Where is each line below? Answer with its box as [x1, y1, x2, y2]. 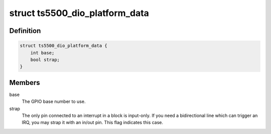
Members [9, 78, 40, 87]
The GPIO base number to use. [22, 98, 86, 104]
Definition [9, 26, 41, 35]
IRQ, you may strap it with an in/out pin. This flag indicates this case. [22, 119, 163, 125]
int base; [30, 50, 55, 55]
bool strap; [30, 56, 60, 62]
